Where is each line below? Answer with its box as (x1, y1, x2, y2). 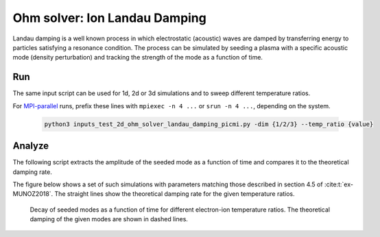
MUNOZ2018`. (12, 190, 54, 198)
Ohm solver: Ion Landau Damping (12, 10, 207, 25)
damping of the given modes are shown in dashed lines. (29, 215, 189, 223)
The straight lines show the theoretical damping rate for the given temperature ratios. (54, 190, 295, 198)
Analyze (12, 140, 49, 152)
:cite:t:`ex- (324, 180, 353, 188)
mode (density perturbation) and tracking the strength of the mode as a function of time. (12, 53, 263, 62)
